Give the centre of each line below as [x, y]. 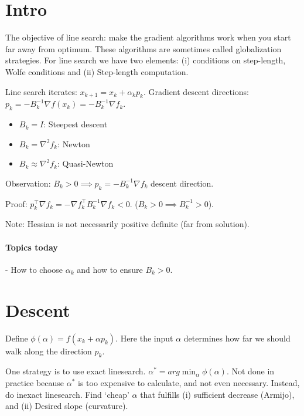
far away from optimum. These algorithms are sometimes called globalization [144, 48]
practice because [35, 382]
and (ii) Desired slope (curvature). [67, 406]
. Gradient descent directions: [196, 91]
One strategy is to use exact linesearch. [76, 371]
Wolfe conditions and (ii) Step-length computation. [97, 71]
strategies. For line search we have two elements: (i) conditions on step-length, [146, 60]
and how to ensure [110, 269]
